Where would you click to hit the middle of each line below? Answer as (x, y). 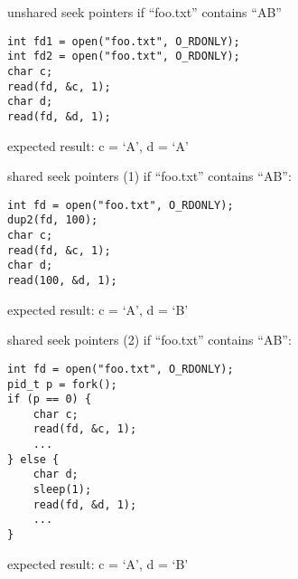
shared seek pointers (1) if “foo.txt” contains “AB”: (149, 176)
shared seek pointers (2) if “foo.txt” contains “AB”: (149, 340)
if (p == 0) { (50, 399)
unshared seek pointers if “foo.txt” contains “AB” (144, 12)
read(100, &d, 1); (62, 280)
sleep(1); (62, 490)
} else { (33, 459)
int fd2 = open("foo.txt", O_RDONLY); (124, 57)
